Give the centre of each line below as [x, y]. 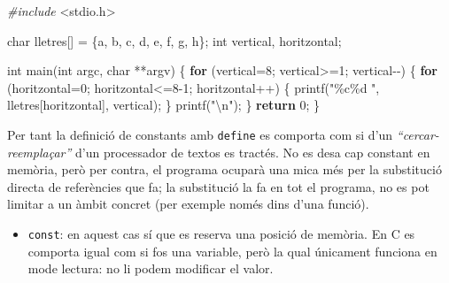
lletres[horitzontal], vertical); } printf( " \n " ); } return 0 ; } [164, 105]
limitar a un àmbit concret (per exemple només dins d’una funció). [188, 204]
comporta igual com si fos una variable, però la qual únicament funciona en [232, 251]
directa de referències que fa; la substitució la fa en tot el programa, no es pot [218, 186]
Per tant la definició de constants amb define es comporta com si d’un [200, 134]
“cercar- [418, 134]
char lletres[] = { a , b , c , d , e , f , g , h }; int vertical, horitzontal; [174, 40]
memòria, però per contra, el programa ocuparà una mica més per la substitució [224, 169]
